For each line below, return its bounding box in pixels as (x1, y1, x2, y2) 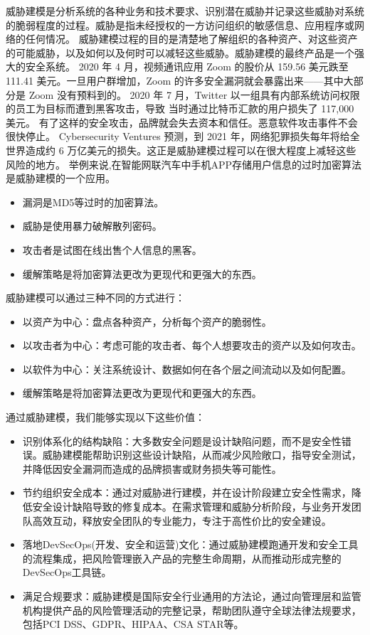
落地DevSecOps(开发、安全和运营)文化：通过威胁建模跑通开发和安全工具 (22, 537, 359, 552)
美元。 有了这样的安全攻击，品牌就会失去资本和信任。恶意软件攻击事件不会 (6, 114, 358, 129)
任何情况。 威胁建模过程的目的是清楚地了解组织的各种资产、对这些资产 (25, 31, 358, 46)
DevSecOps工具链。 (22, 565, 112, 580)
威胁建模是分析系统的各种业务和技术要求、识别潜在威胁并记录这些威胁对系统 (6, 4, 364, 18)
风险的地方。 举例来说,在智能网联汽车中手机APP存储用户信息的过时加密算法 (6, 156, 362, 171)
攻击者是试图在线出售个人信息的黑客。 (22, 242, 202, 257)
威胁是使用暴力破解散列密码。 (22, 218, 162, 233)
